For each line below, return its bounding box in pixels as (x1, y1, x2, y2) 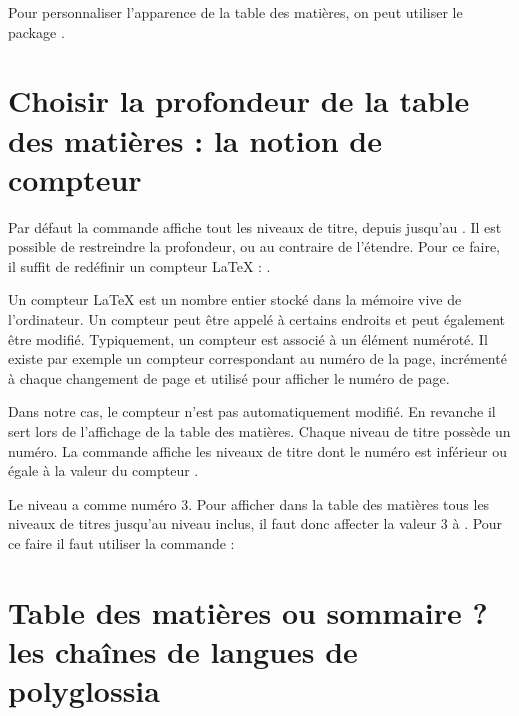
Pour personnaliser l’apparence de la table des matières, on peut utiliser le (8, 2, 463, 22)
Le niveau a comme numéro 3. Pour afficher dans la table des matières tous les (8, 493, 490, 514)
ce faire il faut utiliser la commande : (8, 533, 235, 553)
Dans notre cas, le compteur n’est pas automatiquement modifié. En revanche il (8, 401, 496, 422)
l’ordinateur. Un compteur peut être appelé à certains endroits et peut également (8, 309, 505, 330)
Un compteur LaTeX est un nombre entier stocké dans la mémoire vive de (8, 289, 462, 310)
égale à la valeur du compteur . (8, 460, 199, 481)
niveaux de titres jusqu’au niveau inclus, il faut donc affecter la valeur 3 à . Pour (8, 513, 503, 534)
